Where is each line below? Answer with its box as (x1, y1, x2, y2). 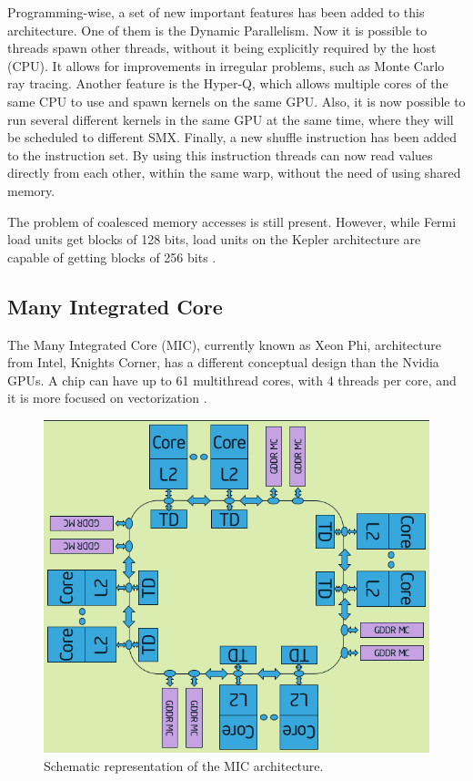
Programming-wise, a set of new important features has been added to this (7, 3, 425, 21)
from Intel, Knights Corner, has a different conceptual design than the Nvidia (7, 353, 439, 372)
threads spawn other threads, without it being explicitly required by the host (7, 38, 437, 57)
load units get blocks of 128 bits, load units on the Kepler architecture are (7, 230, 421, 249)
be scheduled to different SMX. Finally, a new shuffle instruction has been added (7, 128, 458, 147)
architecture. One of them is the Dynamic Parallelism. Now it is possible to (7, 20, 428, 39)
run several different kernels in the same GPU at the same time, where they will (7, 109, 454, 128)
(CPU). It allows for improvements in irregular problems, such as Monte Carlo (7, 56, 445, 75)
